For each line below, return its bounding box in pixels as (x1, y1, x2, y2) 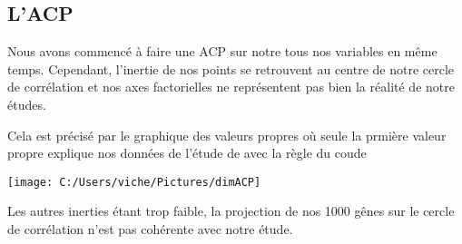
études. (7, 94, 46, 113)
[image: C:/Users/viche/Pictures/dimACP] (7, 175, 261, 189)
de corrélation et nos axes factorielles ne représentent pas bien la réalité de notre (7, 77, 455, 96)
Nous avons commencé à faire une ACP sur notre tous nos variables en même (7, 42, 437, 61)
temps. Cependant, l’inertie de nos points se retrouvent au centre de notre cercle (7, 59, 455, 78)
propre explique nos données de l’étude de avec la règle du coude (7, 143, 367, 162)
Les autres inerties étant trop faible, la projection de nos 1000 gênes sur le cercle (7, 201, 455, 220)
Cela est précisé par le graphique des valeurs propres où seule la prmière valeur (7, 125, 447, 144)
